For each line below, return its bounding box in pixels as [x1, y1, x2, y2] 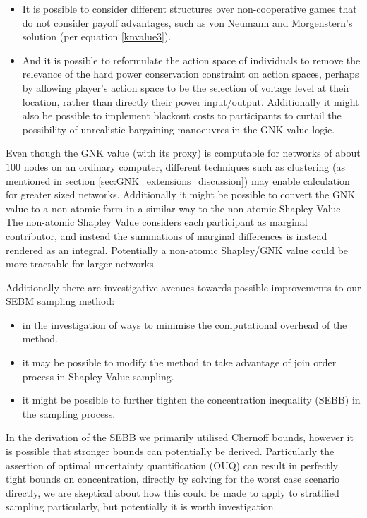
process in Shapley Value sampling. [22, 368, 174, 383]
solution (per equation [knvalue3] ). [22, 29, 172, 44]
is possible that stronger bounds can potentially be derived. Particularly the [6, 444, 335, 459]
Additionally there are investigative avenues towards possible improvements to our [6, 279, 361, 294]
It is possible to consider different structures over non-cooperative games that [22, 1, 357, 16]
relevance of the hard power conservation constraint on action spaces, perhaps [22, 66, 359, 81]
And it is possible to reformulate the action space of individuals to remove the [22, 52, 361, 67]
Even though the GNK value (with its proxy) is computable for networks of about [6, 145, 361, 160]
